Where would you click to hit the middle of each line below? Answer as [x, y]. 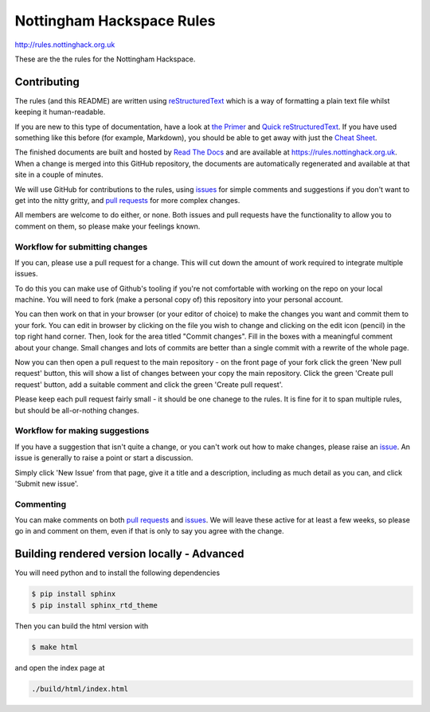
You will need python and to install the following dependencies [117, 573]
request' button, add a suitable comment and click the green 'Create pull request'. [149, 384]
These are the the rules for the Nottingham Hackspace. [105, 59]
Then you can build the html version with [82, 626]
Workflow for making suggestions [82, 431]
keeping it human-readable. [60, 112]
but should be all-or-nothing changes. [77, 410]
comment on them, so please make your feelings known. [107, 226]
